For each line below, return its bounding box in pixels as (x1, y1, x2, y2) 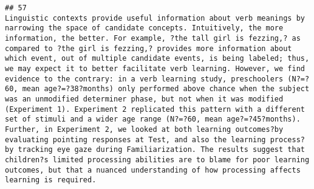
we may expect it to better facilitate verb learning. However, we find (5, 64, 305, 73)
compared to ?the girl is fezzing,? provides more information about (5, 44, 292, 53)
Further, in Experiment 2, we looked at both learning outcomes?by (5, 125, 284, 134)
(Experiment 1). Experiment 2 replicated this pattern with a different (5, 105, 305, 114)
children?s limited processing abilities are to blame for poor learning (5, 155, 310, 164)
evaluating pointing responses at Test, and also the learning (5, 135, 266, 144)
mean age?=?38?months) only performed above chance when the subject (22, 84, 310, 94)
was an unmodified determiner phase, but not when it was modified (5, 94, 284, 103)
